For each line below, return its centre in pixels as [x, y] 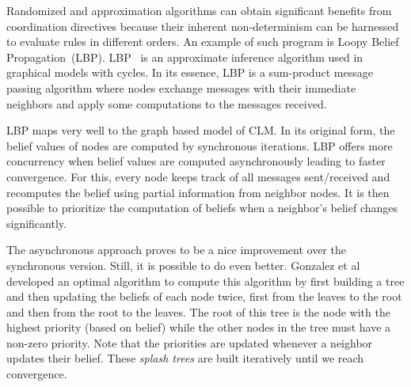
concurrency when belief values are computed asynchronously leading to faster [196, 161]
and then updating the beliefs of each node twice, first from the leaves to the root [204, 296]
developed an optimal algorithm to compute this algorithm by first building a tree [205, 281]
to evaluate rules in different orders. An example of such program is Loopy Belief [203, 42]
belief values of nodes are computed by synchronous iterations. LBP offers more [200, 145]
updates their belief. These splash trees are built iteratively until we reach [185, 358]
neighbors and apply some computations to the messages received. [167, 103]
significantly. [36, 223]
